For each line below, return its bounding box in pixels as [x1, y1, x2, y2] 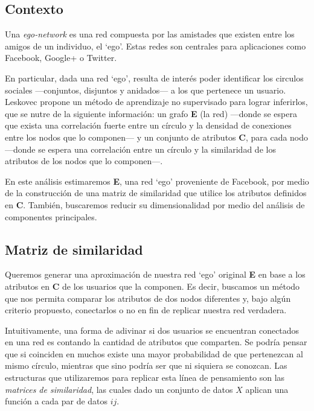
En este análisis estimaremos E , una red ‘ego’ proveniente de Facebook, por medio [5, 174, 309, 187]
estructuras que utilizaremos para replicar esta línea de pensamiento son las [5, 371, 285, 384]
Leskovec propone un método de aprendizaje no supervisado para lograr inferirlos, [5, 95, 308, 108]
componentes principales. [5, 210, 97, 223]
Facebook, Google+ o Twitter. [5, 51, 117, 64]
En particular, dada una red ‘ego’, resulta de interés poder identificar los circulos [5, 71, 304, 84]
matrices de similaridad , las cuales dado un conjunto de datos [5, 383, 233, 395]
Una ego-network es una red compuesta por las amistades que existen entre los [5, 28, 295, 40]
